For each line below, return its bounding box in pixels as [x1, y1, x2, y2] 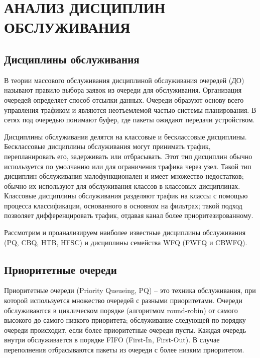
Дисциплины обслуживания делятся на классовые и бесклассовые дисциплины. [4, 131, 247, 141]
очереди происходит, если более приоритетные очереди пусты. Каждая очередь [4, 324, 246, 335]
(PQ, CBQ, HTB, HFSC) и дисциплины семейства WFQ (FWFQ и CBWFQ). [4, 237, 247, 247]
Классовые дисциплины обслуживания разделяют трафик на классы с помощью [4, 190, 248, 201]
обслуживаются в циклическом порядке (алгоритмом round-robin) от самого [4, 305, 238, 315]
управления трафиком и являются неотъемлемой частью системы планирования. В [4, 104, 256, 115]
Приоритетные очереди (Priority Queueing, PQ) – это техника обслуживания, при [4, 285, 256, 296]
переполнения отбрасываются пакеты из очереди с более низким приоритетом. [4, 344, 244, 355]
